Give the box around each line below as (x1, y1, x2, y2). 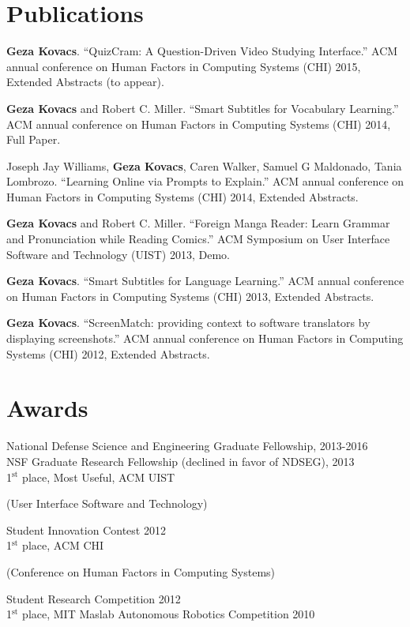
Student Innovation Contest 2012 (6, 521, 166, 538)
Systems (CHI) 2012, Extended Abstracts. (6, 345, 210, 362)
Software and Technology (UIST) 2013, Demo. (6, 246, 230, 262)
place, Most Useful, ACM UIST (22, 468, 175, 485)
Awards (6, 392, 88, 424)
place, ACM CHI (22, 537, 104, 554)
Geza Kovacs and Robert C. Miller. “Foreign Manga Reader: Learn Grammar (6, 215, 390, 231)
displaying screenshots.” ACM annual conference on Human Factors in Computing (6, 330, 404, 347)
